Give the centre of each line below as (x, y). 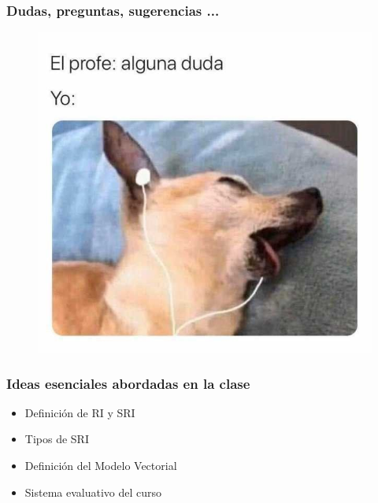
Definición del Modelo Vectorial (101, 465)
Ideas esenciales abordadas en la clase (128, 383)
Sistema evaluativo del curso (93, 492)
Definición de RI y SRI (80, 412)
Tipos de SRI (57, 439)
